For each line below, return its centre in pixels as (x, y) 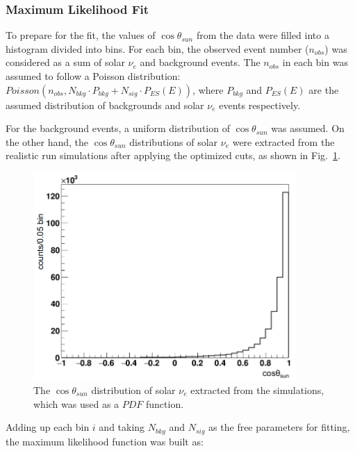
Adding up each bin (48, 427)
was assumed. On (308, 128)
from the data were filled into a (263, 35)
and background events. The (200, 62)
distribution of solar (133, 390)
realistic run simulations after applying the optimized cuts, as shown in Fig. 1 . (173, 155)
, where (208, 89)
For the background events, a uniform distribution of (118, 128)
